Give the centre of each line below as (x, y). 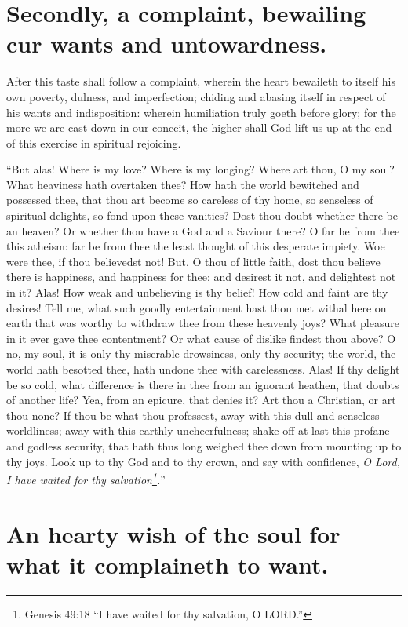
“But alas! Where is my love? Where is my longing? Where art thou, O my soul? (200, 169)
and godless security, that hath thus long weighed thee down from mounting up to (204, 445)
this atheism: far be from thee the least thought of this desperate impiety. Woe (196, 246)
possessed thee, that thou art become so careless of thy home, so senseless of (190, 200)
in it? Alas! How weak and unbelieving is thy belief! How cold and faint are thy (197, 292)
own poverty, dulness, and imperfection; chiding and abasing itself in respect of (196, 96)
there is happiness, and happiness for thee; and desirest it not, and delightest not (201, 277)
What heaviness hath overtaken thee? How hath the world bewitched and (183, 184)
